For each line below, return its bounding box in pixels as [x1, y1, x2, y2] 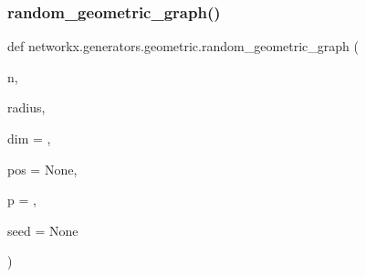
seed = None [7, 220, 78, 240]
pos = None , [7, 159, 78, 178]
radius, [7, 98, 46, 117]
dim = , [7, 129, 51, 147]
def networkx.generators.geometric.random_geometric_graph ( [7, 37, 359, 56]
